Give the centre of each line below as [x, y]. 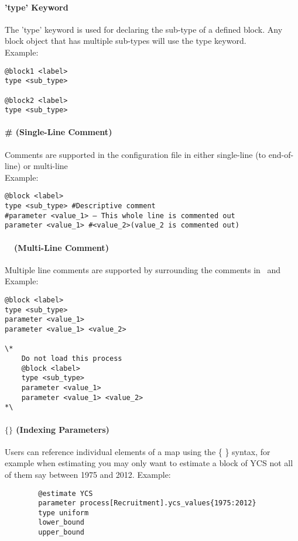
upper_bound [61, 533]
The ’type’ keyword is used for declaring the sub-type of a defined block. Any [144, 29]
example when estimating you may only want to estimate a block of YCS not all [149, 463]
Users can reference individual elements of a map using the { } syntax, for [138, 451]
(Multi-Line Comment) [61, 247]
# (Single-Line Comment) [59, 132]
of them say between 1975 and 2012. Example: [88, 474]
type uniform [64, 513]
